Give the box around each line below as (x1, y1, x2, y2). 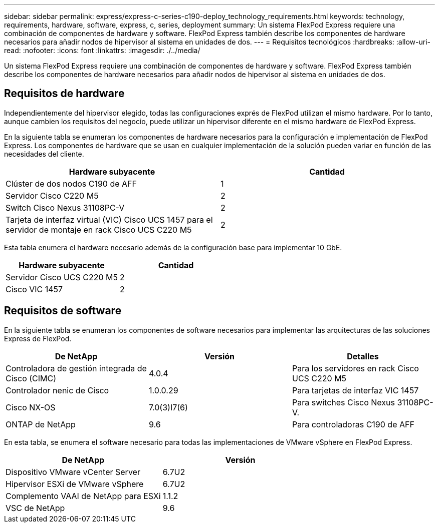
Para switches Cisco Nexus (292, 397, 395, 407)
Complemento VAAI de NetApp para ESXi (6, 490, 161, 501)
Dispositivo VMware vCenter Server (6, 466, 140, 477)
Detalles (347, 351, 379, 361)
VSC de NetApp (6, 502, 65, 513)
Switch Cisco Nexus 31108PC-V (6, 202, 125, 213)
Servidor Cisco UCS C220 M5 (6, 272, 118, 282)
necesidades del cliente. (4, 149, 84, 158)
